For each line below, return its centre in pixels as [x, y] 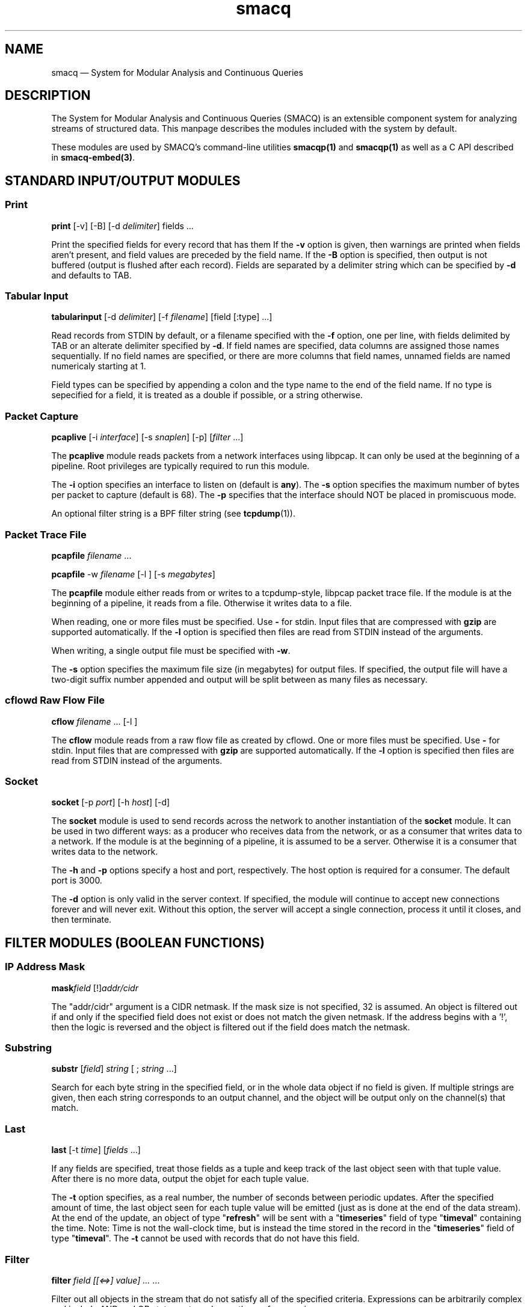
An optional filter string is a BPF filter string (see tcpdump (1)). [173, 514]
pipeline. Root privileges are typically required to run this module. [180, 466]
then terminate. [82, 920]
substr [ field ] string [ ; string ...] [114, 1069]
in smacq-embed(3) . [93, 158]
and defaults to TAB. [91, 275]
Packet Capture [42, 416]
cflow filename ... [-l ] [94, 721]
